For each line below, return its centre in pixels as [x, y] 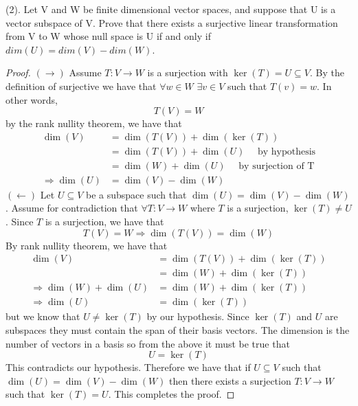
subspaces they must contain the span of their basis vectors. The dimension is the [178, 329]
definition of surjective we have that [81, 86]
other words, [32, 99]
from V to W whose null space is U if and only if [108, 36]
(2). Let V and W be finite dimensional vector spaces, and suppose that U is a [171, 9]
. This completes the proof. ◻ [171, 394]
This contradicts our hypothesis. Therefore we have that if [128, 367]
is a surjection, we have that [104, 222]
